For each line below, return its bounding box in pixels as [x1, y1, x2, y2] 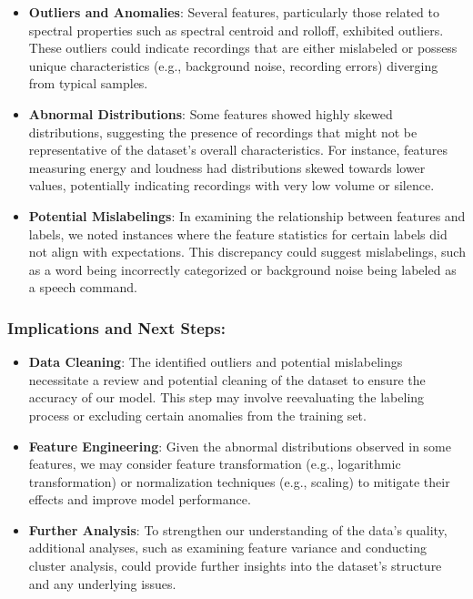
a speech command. [28, 278, 137, 297]
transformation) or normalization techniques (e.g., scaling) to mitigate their [28, 472, 450, 491]
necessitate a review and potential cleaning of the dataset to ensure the [28, 370, 426, 389]
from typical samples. [28, 74, 148, 93]
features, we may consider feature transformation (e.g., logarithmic [28, 454, 401, 473]
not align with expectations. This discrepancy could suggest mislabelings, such [28, 242, 466, 261]
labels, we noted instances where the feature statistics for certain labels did [28, 224, 448, 243]
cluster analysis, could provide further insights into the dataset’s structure [28, 556, 442, 575]
